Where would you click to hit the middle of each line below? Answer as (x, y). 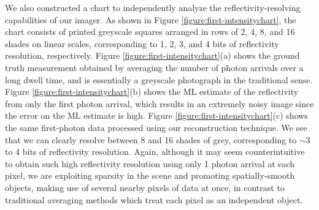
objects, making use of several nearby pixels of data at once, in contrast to (145, 187)
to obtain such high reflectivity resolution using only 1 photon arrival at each (150, 163)
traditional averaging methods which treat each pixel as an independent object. (154, 199)
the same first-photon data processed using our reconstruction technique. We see (156, 127)
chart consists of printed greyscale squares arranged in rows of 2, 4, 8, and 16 (150, 32)
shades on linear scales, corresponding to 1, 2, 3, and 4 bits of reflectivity (142, 43)
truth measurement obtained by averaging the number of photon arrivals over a (154, 67)
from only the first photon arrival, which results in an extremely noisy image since (159, 103)
